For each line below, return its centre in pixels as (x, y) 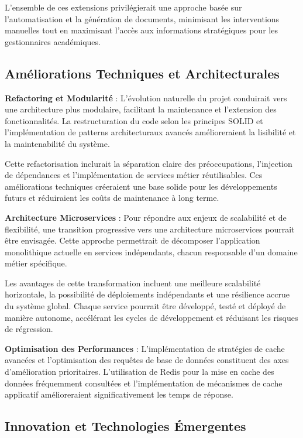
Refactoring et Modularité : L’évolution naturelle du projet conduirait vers (146, 97)
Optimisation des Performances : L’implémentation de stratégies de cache (145, 348)
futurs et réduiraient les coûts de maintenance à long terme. (112, 198)
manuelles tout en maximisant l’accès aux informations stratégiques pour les (141, 30)
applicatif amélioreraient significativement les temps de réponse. (119, 394)
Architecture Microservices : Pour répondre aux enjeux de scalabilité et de (146, 217)
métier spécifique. (36, 263)
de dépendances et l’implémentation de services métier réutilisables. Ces (134, 175)
